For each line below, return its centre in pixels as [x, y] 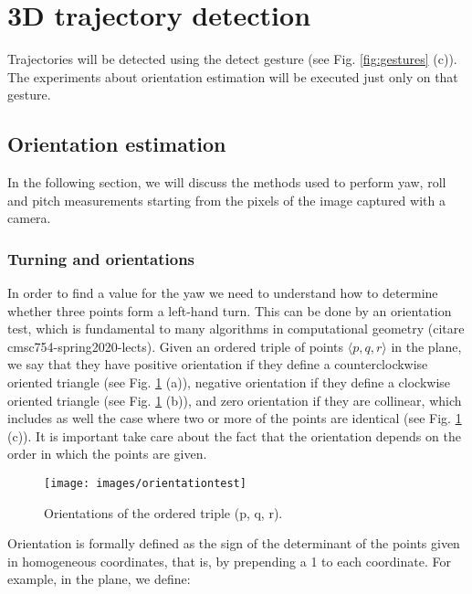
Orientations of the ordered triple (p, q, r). [163, 512]
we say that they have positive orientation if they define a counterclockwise [218, 364]
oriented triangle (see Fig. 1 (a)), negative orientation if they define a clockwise [229, 382]
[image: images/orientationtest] [145, 484]
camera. [29, 218]
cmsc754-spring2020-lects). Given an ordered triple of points [176, 346]
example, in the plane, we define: [99, 579]
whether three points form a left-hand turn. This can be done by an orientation [230, 310]
